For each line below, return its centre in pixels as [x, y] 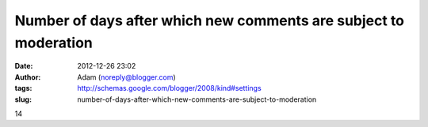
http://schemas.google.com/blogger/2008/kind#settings [169, 88]
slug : [23, 99]
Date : [24, 66]
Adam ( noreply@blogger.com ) [126, 77]
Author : [28, 77]
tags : [23, 88]
